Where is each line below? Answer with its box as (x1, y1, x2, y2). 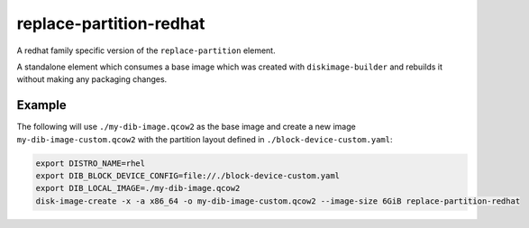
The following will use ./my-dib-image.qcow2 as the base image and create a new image (16, 122, 356, 132)
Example (16, 97, 67, 113)
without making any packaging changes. (16, 74, 168, 85)
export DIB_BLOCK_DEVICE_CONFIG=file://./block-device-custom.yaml (35, 171, 341, 180)
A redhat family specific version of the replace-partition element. (16, 45, 276, 56)
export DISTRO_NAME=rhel (35, 158, 146, 169)
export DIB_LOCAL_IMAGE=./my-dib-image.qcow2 (35, 183, 241, 194)
